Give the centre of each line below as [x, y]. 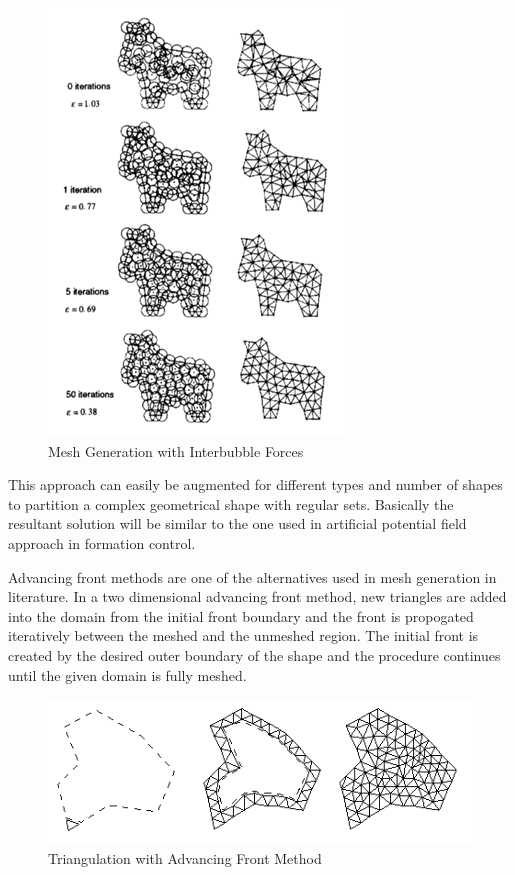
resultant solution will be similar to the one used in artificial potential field [237, 523]
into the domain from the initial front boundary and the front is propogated [241, 615]
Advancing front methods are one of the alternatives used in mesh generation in [252, 576]
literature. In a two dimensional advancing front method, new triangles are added [257, 596]
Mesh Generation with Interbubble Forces [176, 450]
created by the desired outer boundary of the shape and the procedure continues [254, 654]
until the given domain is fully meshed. [127, 674]
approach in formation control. [102, 542]
